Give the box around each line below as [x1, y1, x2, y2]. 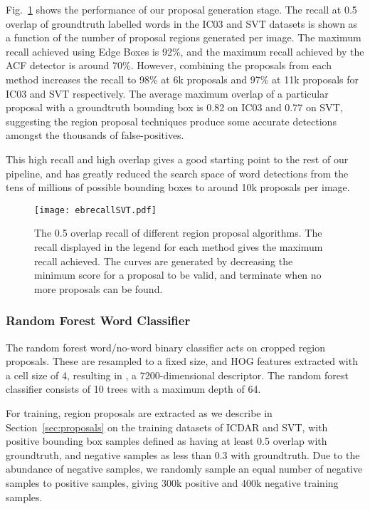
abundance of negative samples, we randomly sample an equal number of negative [6, 461, 363, 476]
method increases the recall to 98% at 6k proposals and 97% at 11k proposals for [6, 71, 359, 86]
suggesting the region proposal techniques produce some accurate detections [6, 113, 337, 128]
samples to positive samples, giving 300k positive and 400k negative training [6, 475, 339, 490]
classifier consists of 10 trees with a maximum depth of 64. [6, 381, 261, 396]
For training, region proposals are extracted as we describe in [6, 405, 273, 420]
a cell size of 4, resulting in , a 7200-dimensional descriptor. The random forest [6, 367, 349, 382]
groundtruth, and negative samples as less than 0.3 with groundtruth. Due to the [6, 447, 360, 462]
